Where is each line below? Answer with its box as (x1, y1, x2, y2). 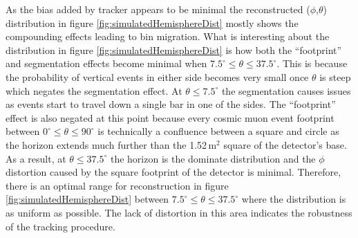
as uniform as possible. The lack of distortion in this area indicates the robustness (6, 205, 352, 219)
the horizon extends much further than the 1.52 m (6, 137, 217, 152)
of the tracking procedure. (6, 219, 115, 233)
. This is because (276, 56, 348, 71)
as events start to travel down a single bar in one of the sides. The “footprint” (6, 97, 336, 111)
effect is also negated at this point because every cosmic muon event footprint (6, 110, 335, 125)
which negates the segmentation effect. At (6, 83, 182, 98)
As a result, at (6, 151, 66, 165)
